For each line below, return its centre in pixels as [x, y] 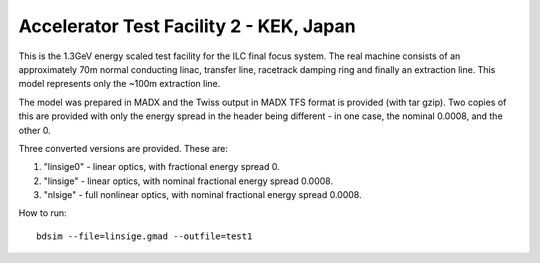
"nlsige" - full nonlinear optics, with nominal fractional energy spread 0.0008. [202, 195]
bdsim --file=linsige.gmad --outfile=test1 [144, 236]
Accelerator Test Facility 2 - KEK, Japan [187, 26]
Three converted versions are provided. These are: [123, 148]
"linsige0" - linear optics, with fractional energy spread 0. [161, 167]
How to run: [42, 213]
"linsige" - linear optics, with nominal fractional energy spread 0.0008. [188, 181]
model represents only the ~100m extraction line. [119, 84]
